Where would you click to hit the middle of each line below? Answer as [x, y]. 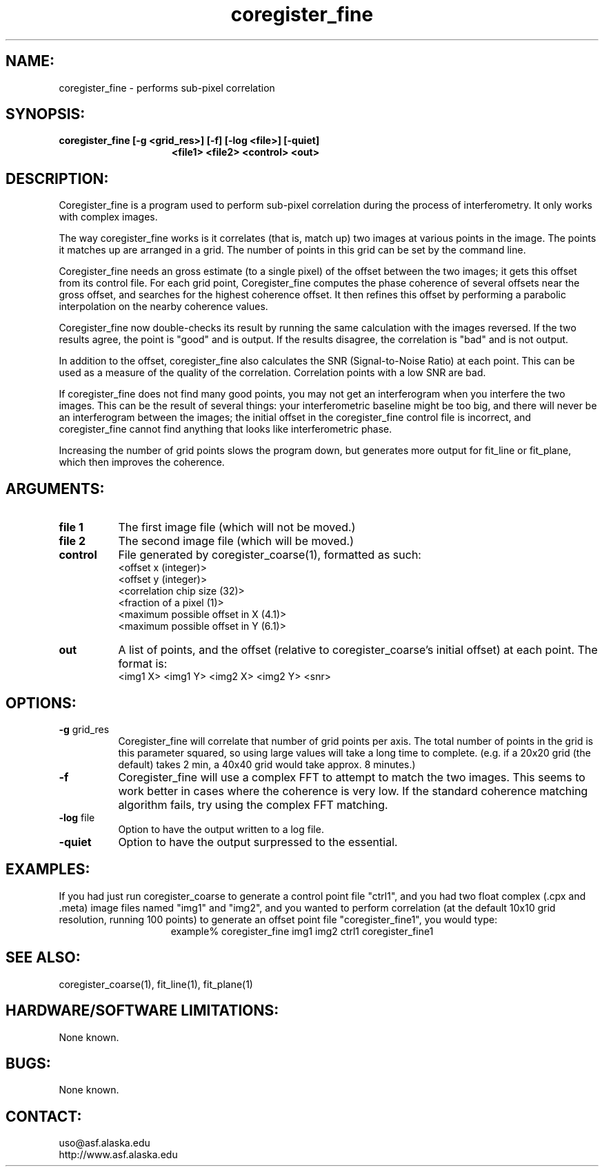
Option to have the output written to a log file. [221, 829]
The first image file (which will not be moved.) [237, 527]
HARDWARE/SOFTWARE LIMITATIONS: [142, 1011]
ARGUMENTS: [55, 489]
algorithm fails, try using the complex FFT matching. [253, 804]
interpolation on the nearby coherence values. [163, 307]
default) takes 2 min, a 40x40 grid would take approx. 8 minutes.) [267, 764]
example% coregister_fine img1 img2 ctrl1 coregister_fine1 [302, 931]
